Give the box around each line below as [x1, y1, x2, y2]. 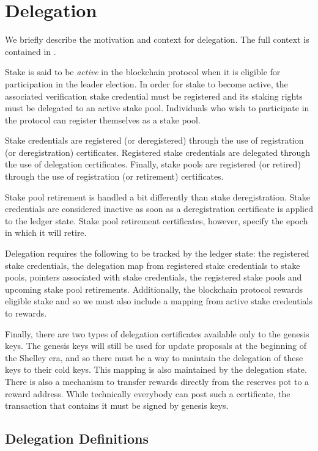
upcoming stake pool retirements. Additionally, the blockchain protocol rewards [5, 282, 303, 295]
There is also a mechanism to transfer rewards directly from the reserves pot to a [5, 375, 309, 387]
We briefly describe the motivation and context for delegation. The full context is [5, 33, 309, 46]
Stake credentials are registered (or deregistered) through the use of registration [5, 134, 304, 147]
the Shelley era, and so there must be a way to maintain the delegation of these [5, 351, 303, 364]
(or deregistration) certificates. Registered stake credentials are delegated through [5, 145, 311, 158]
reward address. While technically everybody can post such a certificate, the [5, 387, 290, 400]
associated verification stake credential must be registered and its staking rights [5, 89, 303, 102]
